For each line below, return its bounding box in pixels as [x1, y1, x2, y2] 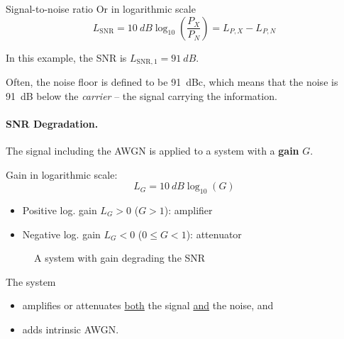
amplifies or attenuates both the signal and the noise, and [22, 298, 274, 313]
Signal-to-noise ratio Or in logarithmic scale [6, 1, 196, 16]
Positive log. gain [22, 203, 97, 218]
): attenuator [186, 226, 242, 241]
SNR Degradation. [6, 116, 99, 130]
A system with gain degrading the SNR [34, 250, 206, 265]
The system [6, 274, 56, 289]
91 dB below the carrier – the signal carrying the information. [6, 88, 277, 103]
